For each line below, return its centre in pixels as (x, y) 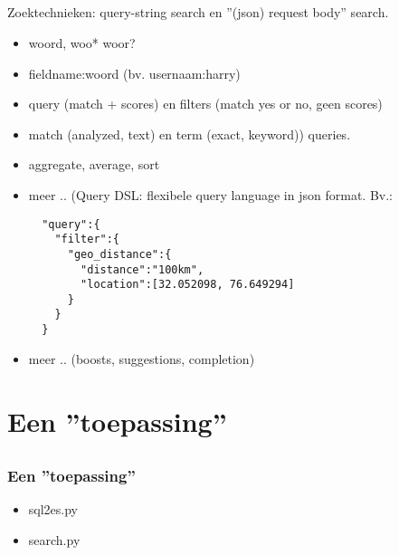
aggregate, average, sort (94, 164)
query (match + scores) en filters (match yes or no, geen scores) (205, 104)
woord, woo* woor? (82, 42)
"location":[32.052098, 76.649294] (188, 285)
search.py (54, 540)
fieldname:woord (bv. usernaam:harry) (134, 73)
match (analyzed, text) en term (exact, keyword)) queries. (190, 134)
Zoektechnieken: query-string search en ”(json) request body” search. (198, 12)
